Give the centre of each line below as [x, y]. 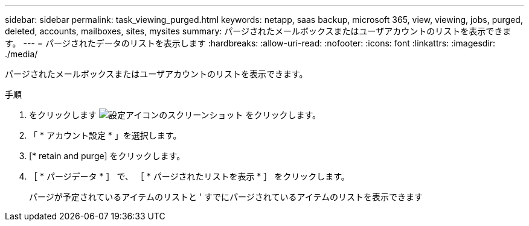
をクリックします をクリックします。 [175, 115]
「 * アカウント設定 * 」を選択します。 [105, 135]
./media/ [21, 54]
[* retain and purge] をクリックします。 [107, 156]
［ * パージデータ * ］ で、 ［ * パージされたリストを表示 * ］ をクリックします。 [189, 176]
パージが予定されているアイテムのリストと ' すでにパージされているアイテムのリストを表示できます [226, 197]
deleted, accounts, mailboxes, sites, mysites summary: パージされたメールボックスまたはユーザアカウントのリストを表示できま [258, 31]
